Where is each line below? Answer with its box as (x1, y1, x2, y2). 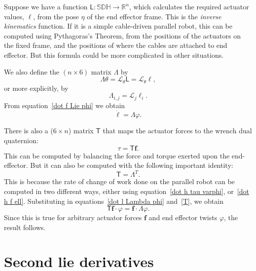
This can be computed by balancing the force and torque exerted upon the (4, 150, 230, 160)
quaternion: (4, 135, 38, 146)
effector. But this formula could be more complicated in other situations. (4, 49, 224, 60)
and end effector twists (148, 212, 218, 223)
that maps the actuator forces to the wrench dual (103, 125, 252, 136)
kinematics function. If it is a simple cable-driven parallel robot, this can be (4, 21, 232, 31)
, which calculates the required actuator (129, 1, 249, 11)
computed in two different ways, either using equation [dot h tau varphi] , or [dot (4, 186, 249, 196)
